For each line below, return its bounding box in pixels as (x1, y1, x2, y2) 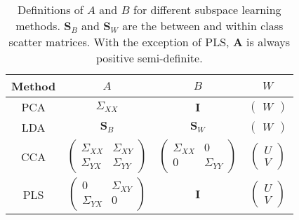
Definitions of (18, 1, 84, 18)
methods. (15, 18, 60, 34)
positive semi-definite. (95, 50, 203, 66)
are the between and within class (122, 18, 284, 34)
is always (246, 34, 291, 50)
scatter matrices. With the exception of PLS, (8, 34, 230, 50)
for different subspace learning (133, 1, 281, 18)
